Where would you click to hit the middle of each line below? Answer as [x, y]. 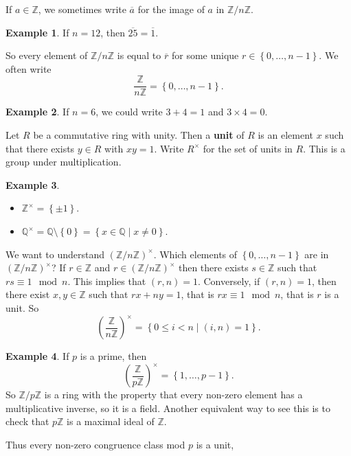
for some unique [205, 55]
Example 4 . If [37, 356]
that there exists [40, 148]
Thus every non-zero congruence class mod [95, 444]
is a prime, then [113, 356]
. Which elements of [195, 254]
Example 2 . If [37, 112]
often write [29, 68]
